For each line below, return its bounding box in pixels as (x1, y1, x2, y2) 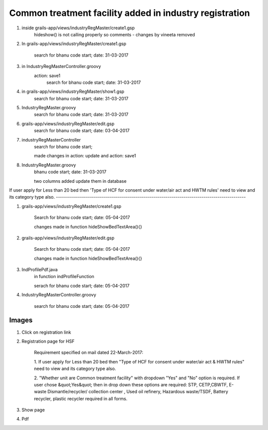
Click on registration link (21, 329, 71, 335)
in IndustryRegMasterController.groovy (21, 64, 101, 70)
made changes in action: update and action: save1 (34, 153, 136, 159)
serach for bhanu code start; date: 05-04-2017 (34, 283, 130, 288)
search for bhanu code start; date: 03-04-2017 (34, 128, 130, 134)
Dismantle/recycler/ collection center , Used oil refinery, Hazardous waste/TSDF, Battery (47, 389, 228, 395)
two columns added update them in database (34, 178, 127, 184)
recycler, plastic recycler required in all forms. (34, 395, 128, 402)
